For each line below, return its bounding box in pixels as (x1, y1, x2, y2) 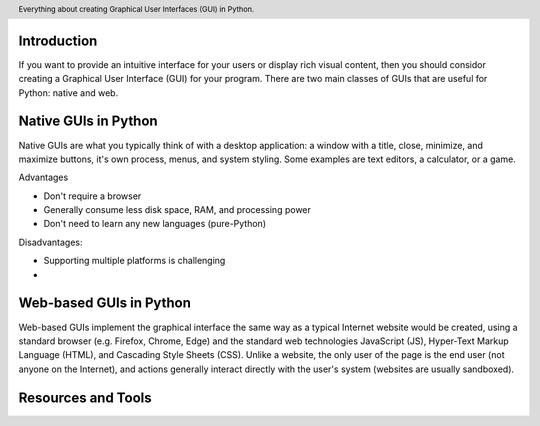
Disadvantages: (18, 236, 83, 248)
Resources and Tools (18, 389, 152, 406)
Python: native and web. (18, 86, 119, 99)
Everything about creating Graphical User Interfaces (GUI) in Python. (18, 4, 255, 14)
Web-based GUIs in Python (18, 295, 192, 312)
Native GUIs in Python (18, 113, 159, 130)
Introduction (18, 32, 98, 49)
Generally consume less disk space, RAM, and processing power (43, 204, 312, 216)
